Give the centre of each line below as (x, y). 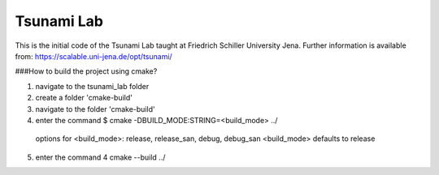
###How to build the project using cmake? (86, 71)
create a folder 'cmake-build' (84, 98)
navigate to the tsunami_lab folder (92, 86)
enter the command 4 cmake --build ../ (100, 157)
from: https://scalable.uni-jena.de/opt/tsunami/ (93, 56)
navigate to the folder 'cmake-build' (95, 109)
